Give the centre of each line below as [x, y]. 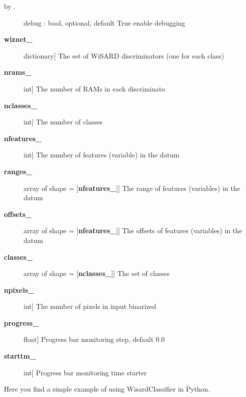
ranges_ [18, 171]
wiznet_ [18, 39]
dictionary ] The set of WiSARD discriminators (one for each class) [124, 55]
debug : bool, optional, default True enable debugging [105, 22]
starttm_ [20, 356]
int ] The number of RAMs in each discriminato [95, 88]
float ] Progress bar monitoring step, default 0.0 [94, 339]
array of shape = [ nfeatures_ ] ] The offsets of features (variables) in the [133, 230]
